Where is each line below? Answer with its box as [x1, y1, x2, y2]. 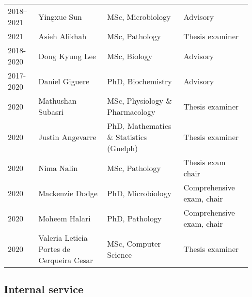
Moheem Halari [38, 212, 91, 224]
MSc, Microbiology [107, 11, 171, 22]
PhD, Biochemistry [107, 75, 172, 87]
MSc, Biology [107, 50, 153, 62]
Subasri [38, 106, 63, 117]
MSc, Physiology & [107, 95, 172, 106]
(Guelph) [107, 142, 138, 154]
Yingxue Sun [38, 11, 82, 22]
